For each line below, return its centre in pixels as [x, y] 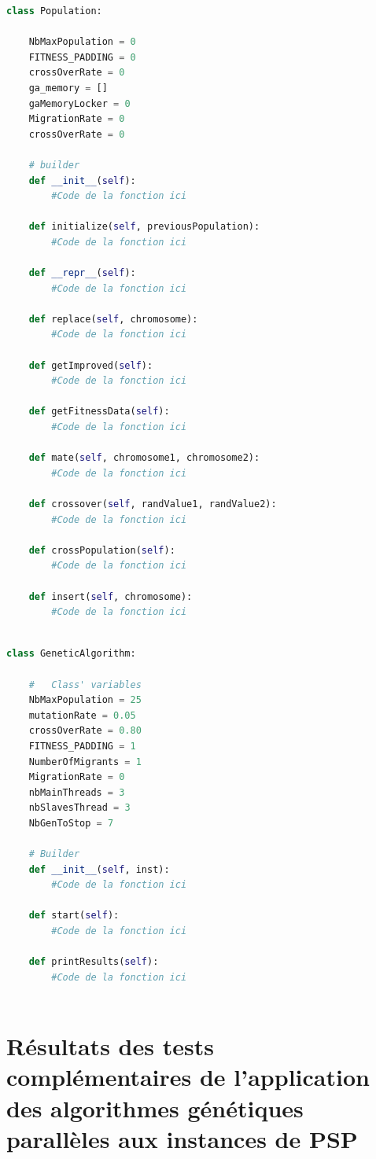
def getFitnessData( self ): [99, 412]
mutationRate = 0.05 [82, 715]
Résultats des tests [110, 1046]
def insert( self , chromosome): [111, 596]
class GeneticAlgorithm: [71, 654]
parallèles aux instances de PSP [182, 1138]
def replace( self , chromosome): [113, 319]
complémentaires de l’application [188, 1077]
